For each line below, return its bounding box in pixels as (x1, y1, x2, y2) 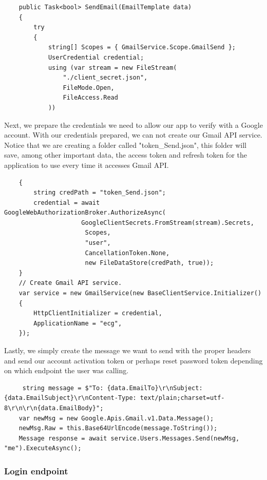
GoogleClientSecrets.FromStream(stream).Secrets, (81, 219, 254, 226)
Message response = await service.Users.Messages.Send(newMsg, (18, 434, 240, 442)
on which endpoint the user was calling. (4, 365, 129, 376)
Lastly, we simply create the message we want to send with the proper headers (4, 345, 251, 355)
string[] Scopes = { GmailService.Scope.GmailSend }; (48, 44, 236, 51)
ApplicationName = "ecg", (33, 319, 122, 327)
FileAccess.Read (63, 94, 118, 102)
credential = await (33, 199, 100, 206)
